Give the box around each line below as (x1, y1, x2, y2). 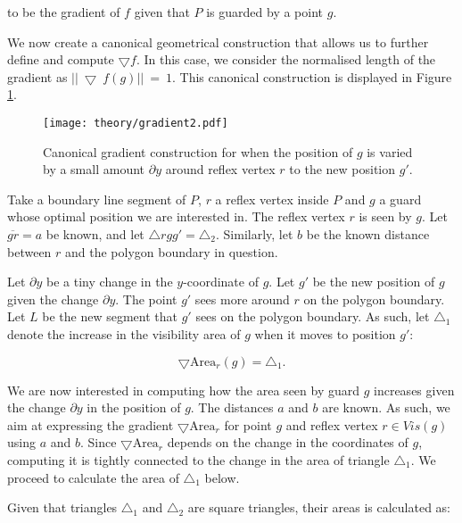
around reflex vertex (165, 160, 276, 178)
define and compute (7, 50, 114, 69)
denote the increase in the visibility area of (7, 324, 241, 343)
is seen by (359, 207, 412, 226)
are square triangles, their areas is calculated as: (187, 498, 451, 517)
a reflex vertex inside (215, 189, 329, 208)
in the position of (87, 398, 181, 417)
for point (224, 415, 272, 434)
